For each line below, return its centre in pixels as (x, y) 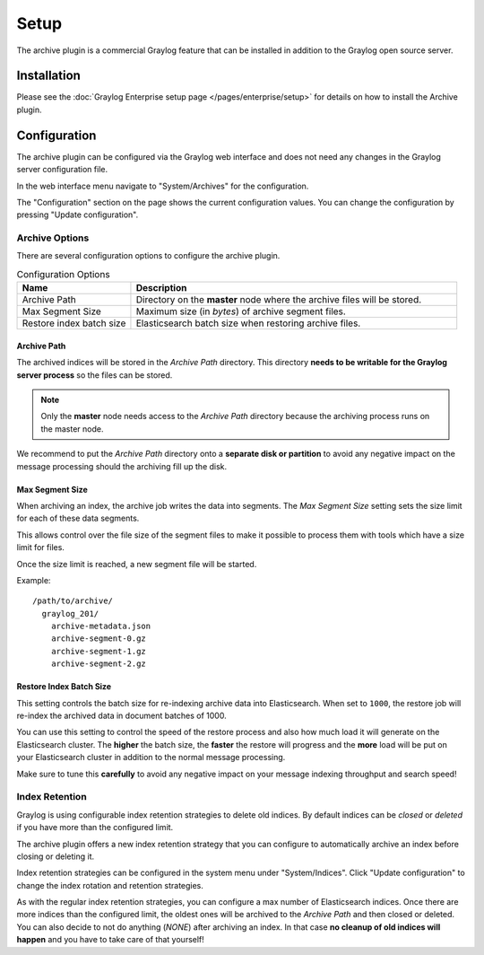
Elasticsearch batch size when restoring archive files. (248, 323)
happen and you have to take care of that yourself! (111, 940)
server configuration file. (62, 170)
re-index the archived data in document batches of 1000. (122, 716)
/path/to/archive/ (73, 601)
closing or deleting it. (56, 856)
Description (161, 288)
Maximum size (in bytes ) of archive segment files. (241, 311)
